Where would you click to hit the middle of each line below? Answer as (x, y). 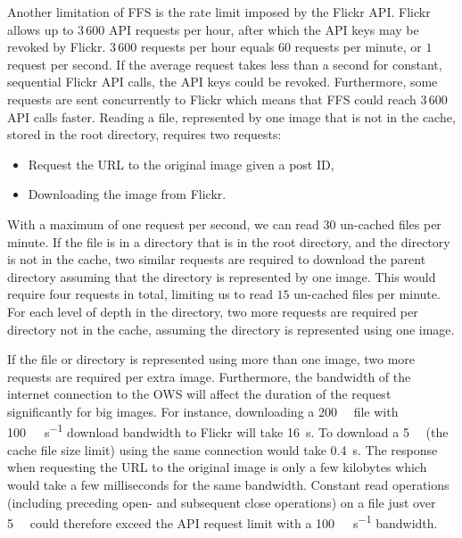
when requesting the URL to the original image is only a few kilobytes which (217, 467)
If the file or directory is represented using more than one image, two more (211, 359)
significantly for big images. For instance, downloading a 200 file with (203, 411)
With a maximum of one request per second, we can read (163, 223)
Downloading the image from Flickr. (127, 194)
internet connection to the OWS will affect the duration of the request (199, 394)
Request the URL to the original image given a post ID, (181, 164)
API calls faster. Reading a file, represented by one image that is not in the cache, (231, 116)
